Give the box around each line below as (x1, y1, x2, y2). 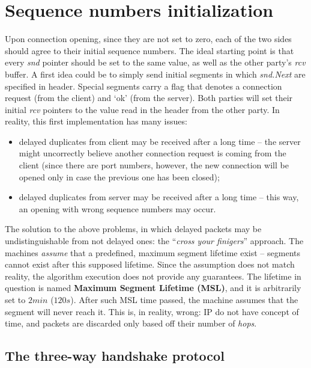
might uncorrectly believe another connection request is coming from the (19, 147, 286, 159)
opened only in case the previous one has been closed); (19, 170, 220, 183)
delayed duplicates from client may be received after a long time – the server (19, 135, 301, 147)
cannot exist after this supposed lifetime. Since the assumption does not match (5, 258, 295, 271)
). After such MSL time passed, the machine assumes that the (70, 293, 298, 305)
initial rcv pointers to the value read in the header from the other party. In (5, 103, 280, 115)
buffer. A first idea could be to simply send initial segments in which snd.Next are (5, 67, 306, 80)
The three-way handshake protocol (5, 346, 225, 365)
